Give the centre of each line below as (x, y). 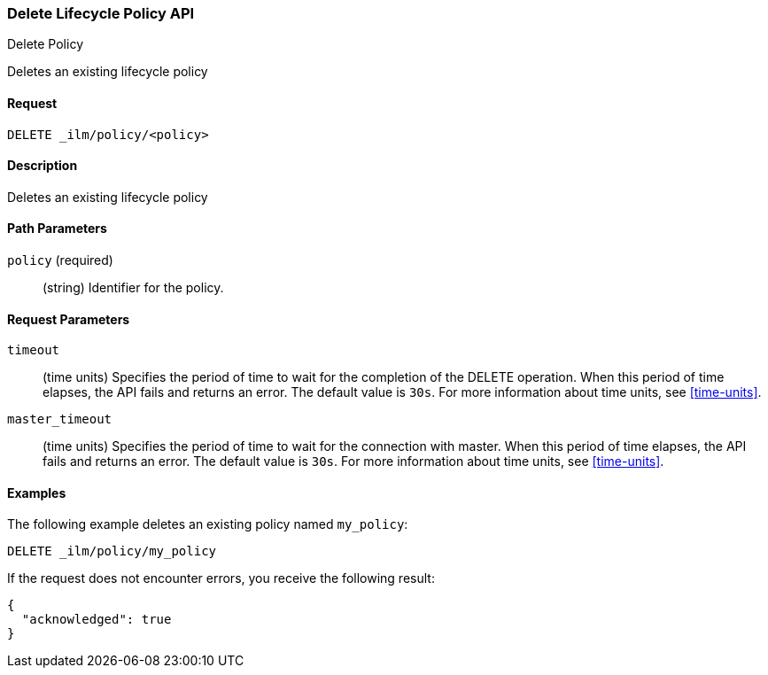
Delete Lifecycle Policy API (101, 13)
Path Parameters (57, 229)
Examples (37, 493)
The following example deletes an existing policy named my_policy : (208, 524)
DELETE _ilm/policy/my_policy (112, 551)
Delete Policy (45, 44)
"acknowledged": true (97, 620)
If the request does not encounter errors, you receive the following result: (221, 578)
